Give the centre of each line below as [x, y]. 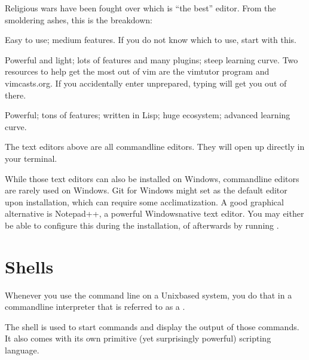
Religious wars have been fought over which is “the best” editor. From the [140, 8]
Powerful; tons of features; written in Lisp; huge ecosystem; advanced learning [148, 115]
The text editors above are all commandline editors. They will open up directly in [155, 147]
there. [16, 95]
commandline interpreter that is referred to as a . [95, 307]
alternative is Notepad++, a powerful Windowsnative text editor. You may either [154, 213]
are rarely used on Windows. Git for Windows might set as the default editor [146, 190]
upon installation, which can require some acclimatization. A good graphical [144, 201]
